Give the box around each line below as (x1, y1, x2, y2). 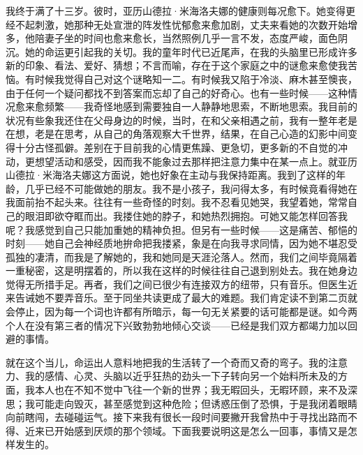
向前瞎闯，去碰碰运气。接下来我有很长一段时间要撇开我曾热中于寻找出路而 (6, 410, 348, 424)
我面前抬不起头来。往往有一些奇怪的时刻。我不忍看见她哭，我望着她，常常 (6, 195, 348, 209)
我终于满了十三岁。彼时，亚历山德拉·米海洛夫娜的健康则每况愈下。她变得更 (6, 3, 355, 17)
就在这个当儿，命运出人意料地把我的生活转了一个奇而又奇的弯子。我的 (6, 355, 328, 369)
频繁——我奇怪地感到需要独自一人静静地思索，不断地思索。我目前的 (44, 99, 357, 114)
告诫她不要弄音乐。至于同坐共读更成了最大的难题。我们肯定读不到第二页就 (15, 290, 357, 305)
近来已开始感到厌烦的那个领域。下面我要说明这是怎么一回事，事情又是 (24, 423, 348, 438)
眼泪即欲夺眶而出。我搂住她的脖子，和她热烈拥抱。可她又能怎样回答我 (24, 208, 348, 223)
